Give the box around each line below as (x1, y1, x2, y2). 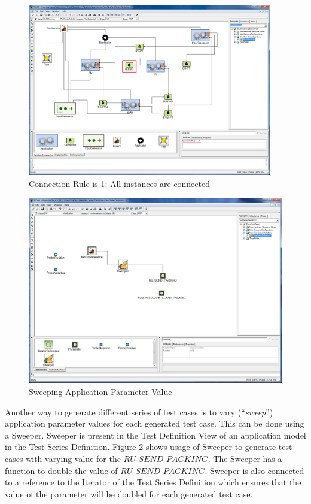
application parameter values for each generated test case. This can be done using (5, 417, 304, 430)
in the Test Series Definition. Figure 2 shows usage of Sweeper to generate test (5, 440, 292, 453)
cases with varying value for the (5, 452, 121, 465)
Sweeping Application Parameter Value (29, 385, 172, 398)
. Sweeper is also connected (205, 464, 304, 476)
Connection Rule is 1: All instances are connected (29, 177, 210, 189)
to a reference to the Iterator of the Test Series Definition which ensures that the (5, 476, 301, 488)
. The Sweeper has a (208, 452, 282, 465)
